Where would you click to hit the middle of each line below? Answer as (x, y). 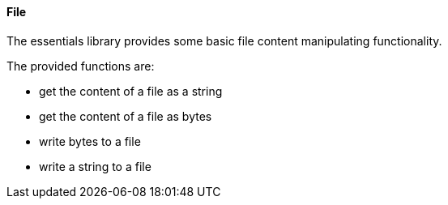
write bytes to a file (90, 141)
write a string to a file (95, 166)
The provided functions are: (81, 66)
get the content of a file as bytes (126, 116)
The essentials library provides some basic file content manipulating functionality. (224, 41)
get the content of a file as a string (131, 91)
